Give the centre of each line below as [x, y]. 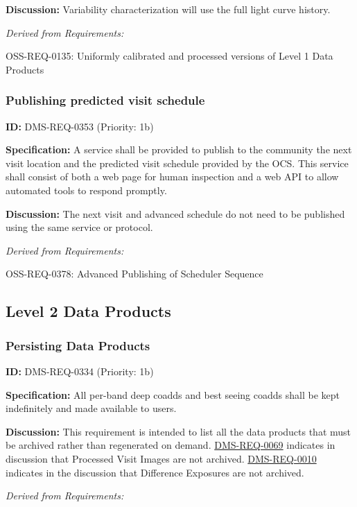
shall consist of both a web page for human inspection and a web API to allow [172, 177]
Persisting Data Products [78, 345]
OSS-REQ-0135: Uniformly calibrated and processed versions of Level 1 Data [169, 56]
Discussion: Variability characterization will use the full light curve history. [168, 9]
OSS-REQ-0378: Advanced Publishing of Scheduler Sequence [134, 274]
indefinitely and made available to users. [91, 408]
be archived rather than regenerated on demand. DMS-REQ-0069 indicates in [171, 445]
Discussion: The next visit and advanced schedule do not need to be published [175, 213]
